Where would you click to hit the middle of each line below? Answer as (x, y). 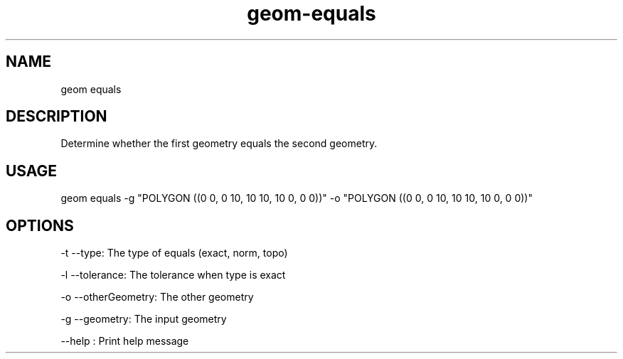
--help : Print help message (125, 341)
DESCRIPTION (57, 117)
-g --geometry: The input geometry (144, 319)
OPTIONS (40, 225)
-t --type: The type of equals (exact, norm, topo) (174, 253)
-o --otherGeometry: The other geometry (157, 297)
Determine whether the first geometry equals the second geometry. (219, 144)
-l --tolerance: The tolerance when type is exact (173, 275)
